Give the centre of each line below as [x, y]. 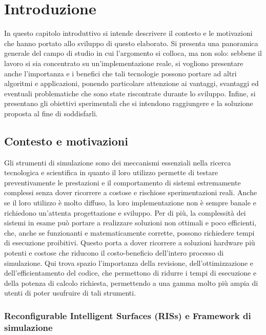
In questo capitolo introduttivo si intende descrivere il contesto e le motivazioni [128, 33]
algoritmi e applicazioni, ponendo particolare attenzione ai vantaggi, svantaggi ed [131, 83]
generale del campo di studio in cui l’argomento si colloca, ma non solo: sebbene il [133, 53]
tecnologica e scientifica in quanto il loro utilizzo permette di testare [111, 172]
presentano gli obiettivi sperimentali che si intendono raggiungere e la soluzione [129, 103]
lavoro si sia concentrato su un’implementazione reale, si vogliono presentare [124, 63]
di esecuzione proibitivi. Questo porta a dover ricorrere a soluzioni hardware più [130, 243]
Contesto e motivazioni [66, 141]
